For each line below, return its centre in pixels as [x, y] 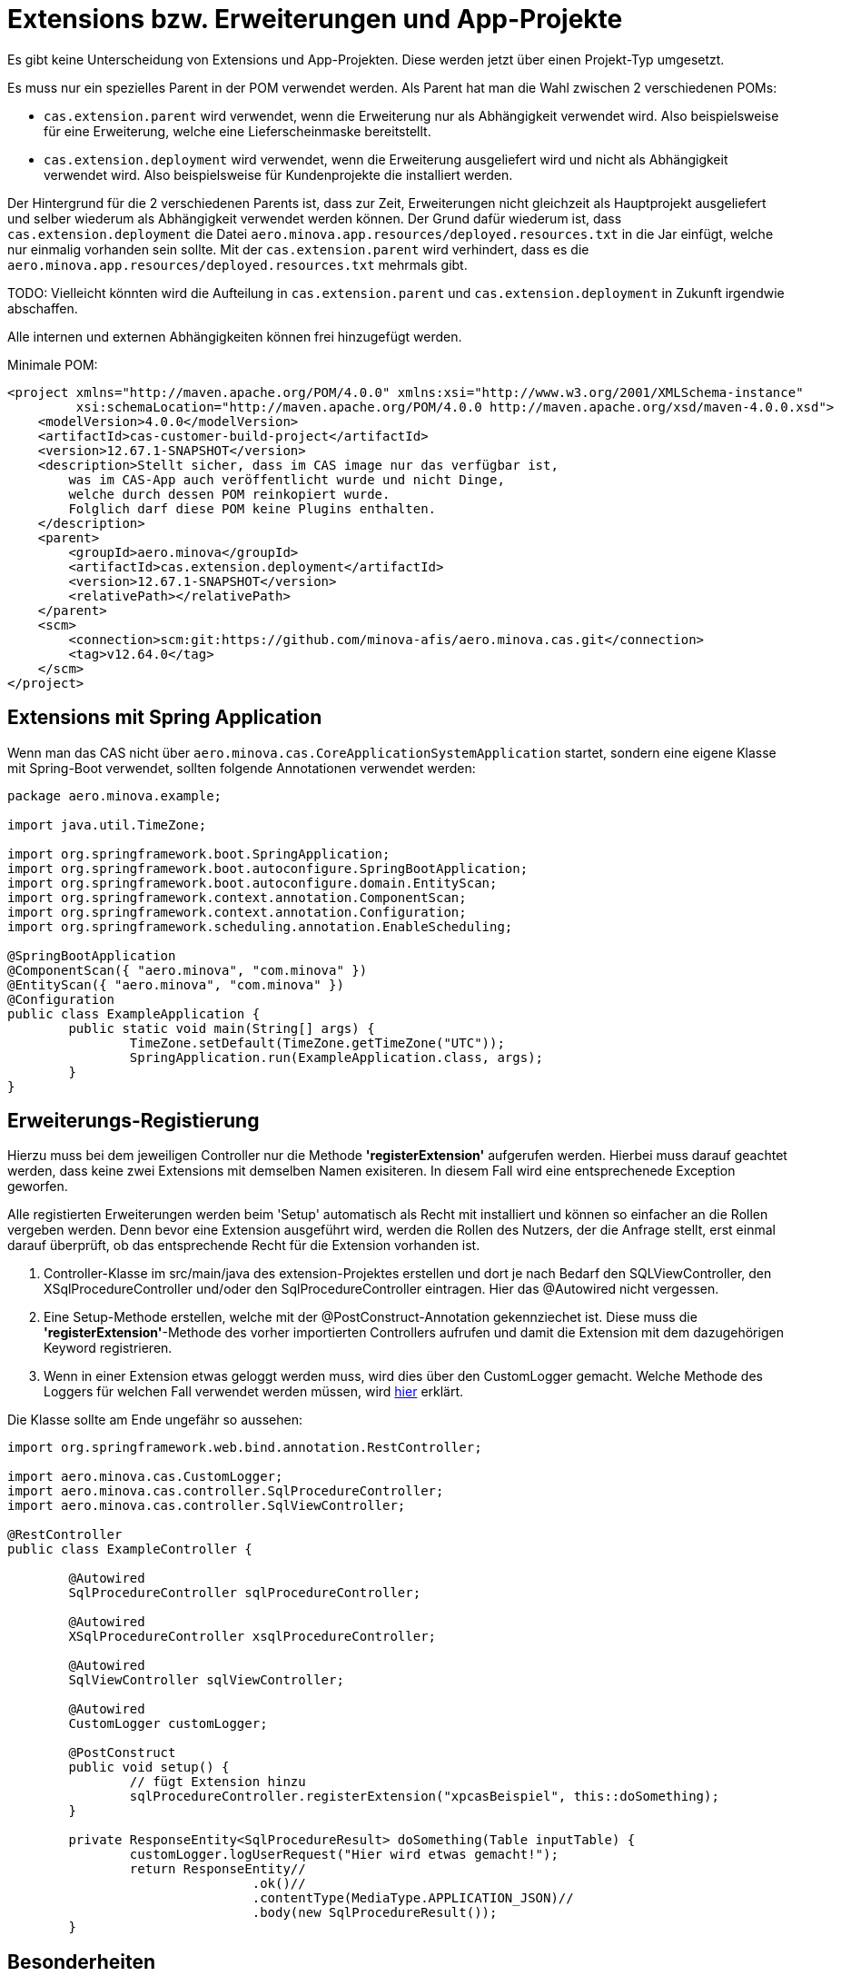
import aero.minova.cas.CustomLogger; [145, 1477]
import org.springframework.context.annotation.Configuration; [237, 912]
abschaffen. [43, 308]
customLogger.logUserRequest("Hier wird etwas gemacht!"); [344, 1855]
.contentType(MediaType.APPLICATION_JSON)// [413, 1898]
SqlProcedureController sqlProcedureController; [245, 1593]
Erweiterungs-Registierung [134, 1121]
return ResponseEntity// [218, 1869]
